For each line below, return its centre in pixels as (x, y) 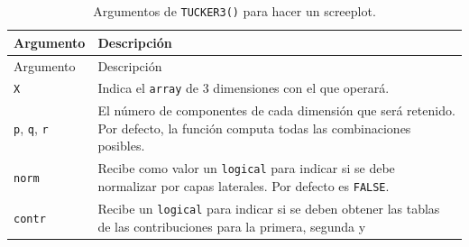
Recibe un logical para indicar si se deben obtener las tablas (269, 208)
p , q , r (31, 128)
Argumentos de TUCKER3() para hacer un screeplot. (234, 11)
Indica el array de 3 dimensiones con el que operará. (244, 88)
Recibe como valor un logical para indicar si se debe (246, 168)
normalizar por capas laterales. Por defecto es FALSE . (244, 185)
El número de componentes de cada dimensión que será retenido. (276, 110)
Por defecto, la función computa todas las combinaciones (254, 128)
